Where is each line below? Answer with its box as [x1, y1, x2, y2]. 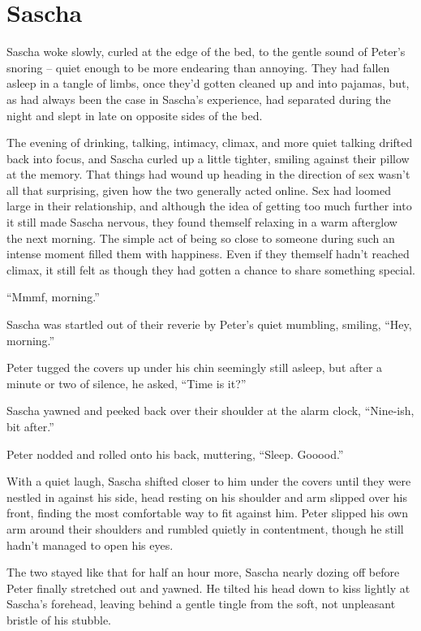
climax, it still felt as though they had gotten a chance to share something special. [6, 261, 416, 278]
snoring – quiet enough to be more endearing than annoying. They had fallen [6, 58, 390, 76]
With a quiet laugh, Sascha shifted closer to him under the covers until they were [6, 473, 411, 490]
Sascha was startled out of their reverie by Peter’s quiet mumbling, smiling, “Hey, [6, 316, 412, 333]
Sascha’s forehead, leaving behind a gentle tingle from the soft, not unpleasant [6, 595, 396, 612]
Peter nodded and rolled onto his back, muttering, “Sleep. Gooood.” [6, 445, 344, 462]
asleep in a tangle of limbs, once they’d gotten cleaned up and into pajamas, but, [6, 75, 410, 92]
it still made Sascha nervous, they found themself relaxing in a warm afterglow [6, 214, 397, 231]
